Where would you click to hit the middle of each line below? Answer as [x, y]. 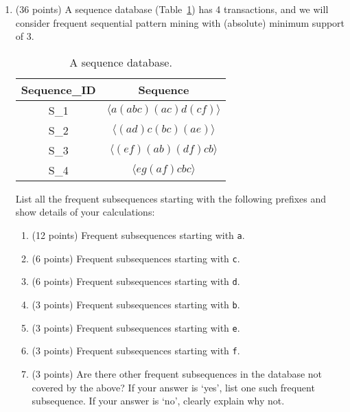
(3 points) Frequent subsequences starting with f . [136, 351]
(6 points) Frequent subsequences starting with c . [136, 258]
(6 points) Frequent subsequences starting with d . [136, 281]
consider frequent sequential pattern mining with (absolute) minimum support [180, 22]
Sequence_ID [58, 89]
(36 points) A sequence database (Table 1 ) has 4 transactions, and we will [172, 9]
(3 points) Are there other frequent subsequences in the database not [177, 373]
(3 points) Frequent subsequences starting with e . [136, 327]
